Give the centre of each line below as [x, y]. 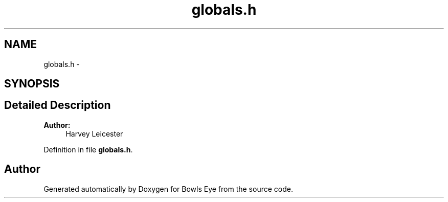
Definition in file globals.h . [88, 149]
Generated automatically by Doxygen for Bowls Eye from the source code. [168, 189]
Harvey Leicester [94, 133]
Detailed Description [58, 105]
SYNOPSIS [32, 84]
